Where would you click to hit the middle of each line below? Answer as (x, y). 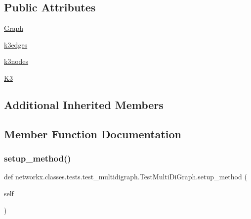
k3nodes (16, 61)
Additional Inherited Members (84, 104)
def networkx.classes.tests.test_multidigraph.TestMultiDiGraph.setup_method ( (125, 177)
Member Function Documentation (93, 134)
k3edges (16, 44)
